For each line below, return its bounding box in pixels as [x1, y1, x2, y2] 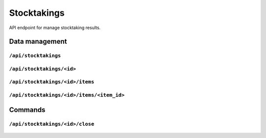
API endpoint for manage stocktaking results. [9, 25, 101, 31]
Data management [9, 37, 67, 46]
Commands [9, 105, 46, 114]
